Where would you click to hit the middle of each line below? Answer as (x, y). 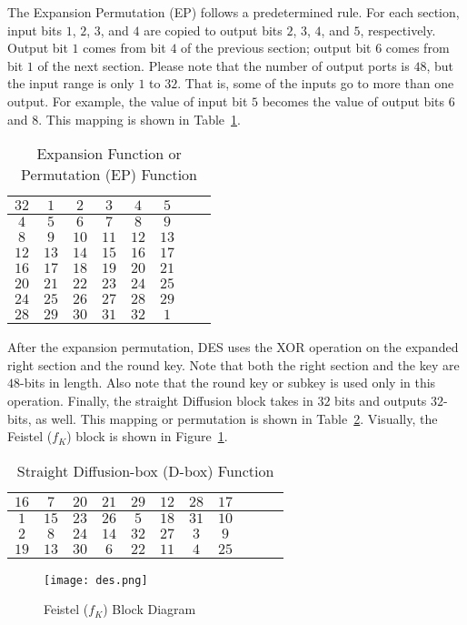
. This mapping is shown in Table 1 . (139, 119)
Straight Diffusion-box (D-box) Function (145, 470)
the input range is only (71, 83)
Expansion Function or (109, 154)
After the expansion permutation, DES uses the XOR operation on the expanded (233, 347)
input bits (35, 30)
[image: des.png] (96, 580)
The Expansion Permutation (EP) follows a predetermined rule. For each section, (233, 12)
